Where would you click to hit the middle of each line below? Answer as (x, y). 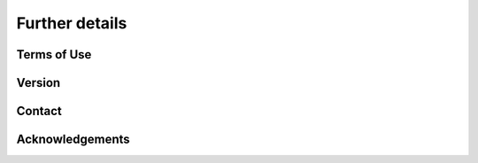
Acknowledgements (73, 140)
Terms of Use (54, 54)
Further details (72, 23)
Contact (39, 111)
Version (39, 83)
